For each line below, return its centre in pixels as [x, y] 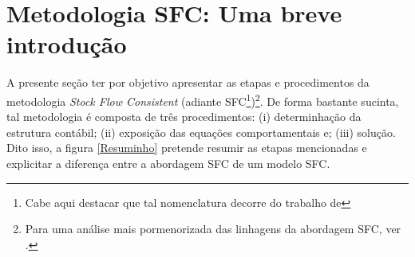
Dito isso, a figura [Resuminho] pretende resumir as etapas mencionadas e [187, 148]
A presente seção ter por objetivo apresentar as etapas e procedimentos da [188, 82]
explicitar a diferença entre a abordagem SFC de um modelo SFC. [168, 163]
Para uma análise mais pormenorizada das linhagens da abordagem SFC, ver [213, 229]
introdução [67, 44]
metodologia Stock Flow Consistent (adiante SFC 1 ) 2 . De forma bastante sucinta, [203, 99]
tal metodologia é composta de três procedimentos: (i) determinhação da [184, 117]
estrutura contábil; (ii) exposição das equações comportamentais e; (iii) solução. [201, 132]
